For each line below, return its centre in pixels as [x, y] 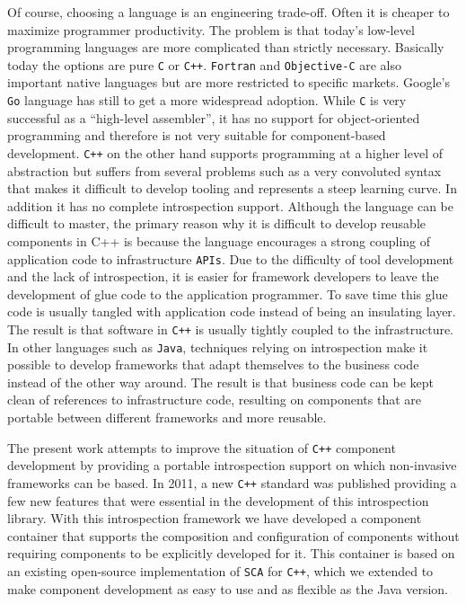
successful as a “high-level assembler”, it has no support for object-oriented [214, 117]
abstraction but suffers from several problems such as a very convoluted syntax [224, 170]
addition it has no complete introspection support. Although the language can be [230, 205]
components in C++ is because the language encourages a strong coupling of [219, 240]
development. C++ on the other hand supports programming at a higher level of [225, 152]
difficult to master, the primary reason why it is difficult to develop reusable [216, 223]
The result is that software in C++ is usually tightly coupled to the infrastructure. [231, 329]
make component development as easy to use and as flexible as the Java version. [228, 588]
